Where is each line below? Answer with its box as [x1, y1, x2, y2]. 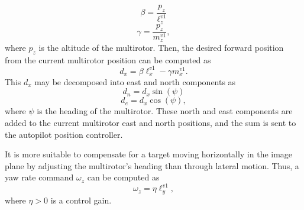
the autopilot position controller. [5, 128, 123, 140]
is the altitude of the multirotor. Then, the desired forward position [38, 41, 284, 53]
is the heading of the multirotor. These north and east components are [37, 105, 293, 117]
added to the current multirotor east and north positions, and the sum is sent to [5, 116, 296, 128]
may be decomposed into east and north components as [34, 75, 236, 88]
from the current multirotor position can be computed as [5, 53, 211, 66]
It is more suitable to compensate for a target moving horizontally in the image [5, 148, 293, 160]
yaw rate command [5, 171, 74, 183]
